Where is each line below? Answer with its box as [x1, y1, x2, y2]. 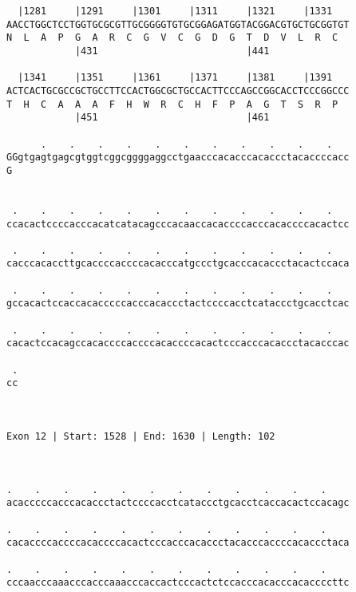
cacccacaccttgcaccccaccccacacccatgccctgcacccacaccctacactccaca [6, 258, 350, 270]
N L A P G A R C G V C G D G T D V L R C [6, 32, 338, 44]
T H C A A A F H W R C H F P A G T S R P [6, 98, 338, 110]
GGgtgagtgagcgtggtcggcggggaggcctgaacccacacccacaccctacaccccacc [6, 152, 350, 164]
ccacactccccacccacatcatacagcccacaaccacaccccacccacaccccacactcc [6, 218, 350, 230]
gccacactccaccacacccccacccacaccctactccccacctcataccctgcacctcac [6, 298, 350, 310]
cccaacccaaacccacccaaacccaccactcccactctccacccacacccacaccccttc [6, 577, 350, 589]
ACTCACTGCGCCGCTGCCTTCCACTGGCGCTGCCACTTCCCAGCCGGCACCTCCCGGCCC [6, 85, 350, 97]
